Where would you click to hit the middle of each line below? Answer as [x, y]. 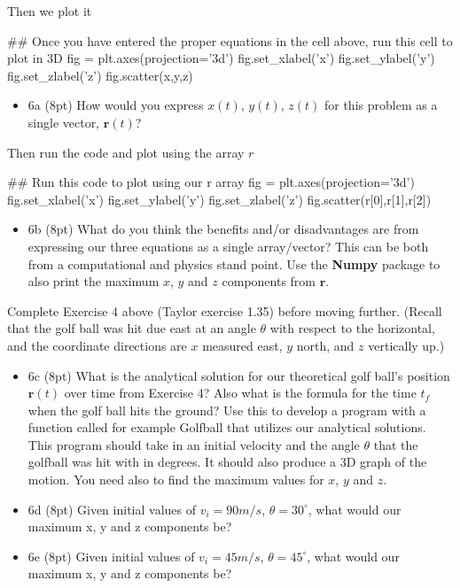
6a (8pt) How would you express [116, 105]
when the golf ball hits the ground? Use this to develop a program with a [227, 410]
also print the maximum [94, 281]
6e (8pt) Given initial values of [111, 556]
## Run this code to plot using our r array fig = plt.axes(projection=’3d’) [211, 182]
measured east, [242, 345]
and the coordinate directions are [97, 345]
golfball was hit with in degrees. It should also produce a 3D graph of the [227, 462]
